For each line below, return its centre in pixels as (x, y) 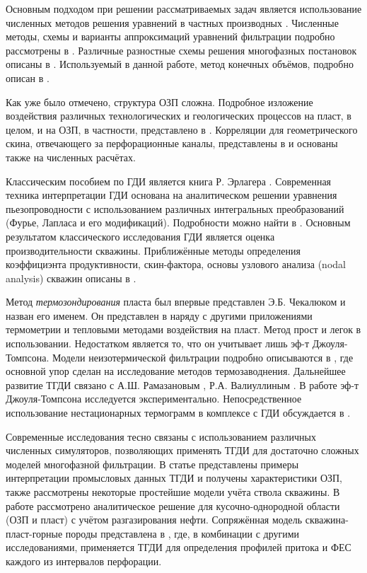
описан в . (28, 77)
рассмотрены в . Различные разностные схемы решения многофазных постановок (181, 50)
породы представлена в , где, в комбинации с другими (182, 533)
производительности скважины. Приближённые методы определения (153, 250)
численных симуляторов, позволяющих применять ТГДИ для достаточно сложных (182, 450)
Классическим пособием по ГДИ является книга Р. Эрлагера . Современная (169, 181)
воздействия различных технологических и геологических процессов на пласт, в (179, 116)
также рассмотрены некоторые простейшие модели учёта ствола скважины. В (173, 492)
